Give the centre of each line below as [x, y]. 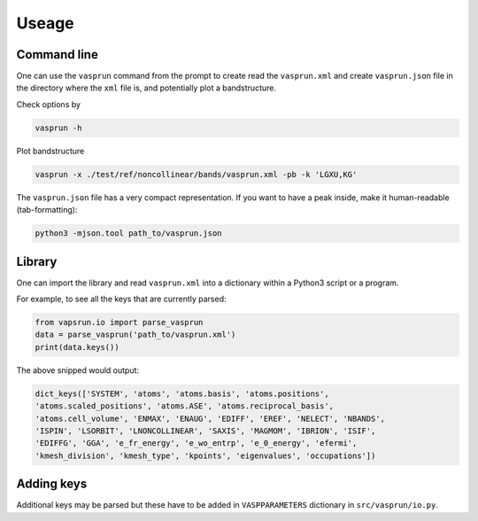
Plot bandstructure [50, 151]
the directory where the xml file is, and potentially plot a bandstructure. [146, 88]
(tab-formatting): [47, 210]
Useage [45, 23]
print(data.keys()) [77, 347]
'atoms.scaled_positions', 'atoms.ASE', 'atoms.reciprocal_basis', [185, 406]
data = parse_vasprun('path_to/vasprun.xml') [135, 335]
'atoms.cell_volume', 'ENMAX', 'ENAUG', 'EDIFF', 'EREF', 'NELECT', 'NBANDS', [210, 418]
